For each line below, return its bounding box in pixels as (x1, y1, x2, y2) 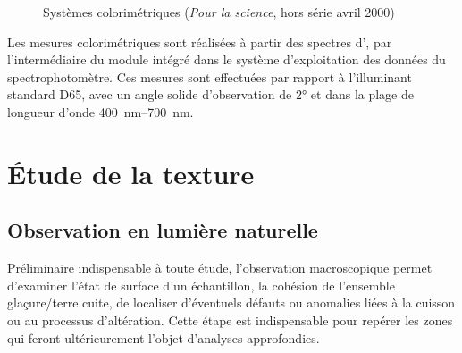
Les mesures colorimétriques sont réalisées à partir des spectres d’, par (7, 32, 392, 51)
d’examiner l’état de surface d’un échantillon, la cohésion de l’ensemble (7, 275, 395, 294)
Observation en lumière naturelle (7, 216, 318, 244)
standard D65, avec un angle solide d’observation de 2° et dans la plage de (7, 85, 414, 104)
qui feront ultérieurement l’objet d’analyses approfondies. (7, 328, 320, 347)
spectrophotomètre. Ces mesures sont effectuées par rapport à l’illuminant (7, 67, 412, 86)
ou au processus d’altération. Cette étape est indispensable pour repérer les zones (7, 310, 453, 329)
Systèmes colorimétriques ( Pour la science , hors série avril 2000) (43, 3, 395, 21)
